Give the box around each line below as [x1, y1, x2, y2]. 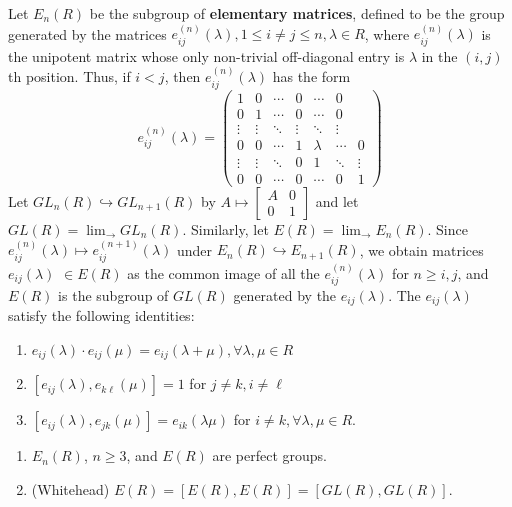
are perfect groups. [212, 445, 327, 466]
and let [315, 190, 359, 211]
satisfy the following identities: [8, 305, 195, 326]
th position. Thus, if [8, 66, 131, 87]
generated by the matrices [8, 23, 167, 44]
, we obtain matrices [359, 239, 484, 260]
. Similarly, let [182, 218, 269, 239]
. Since [427, 218, 468, 239]
